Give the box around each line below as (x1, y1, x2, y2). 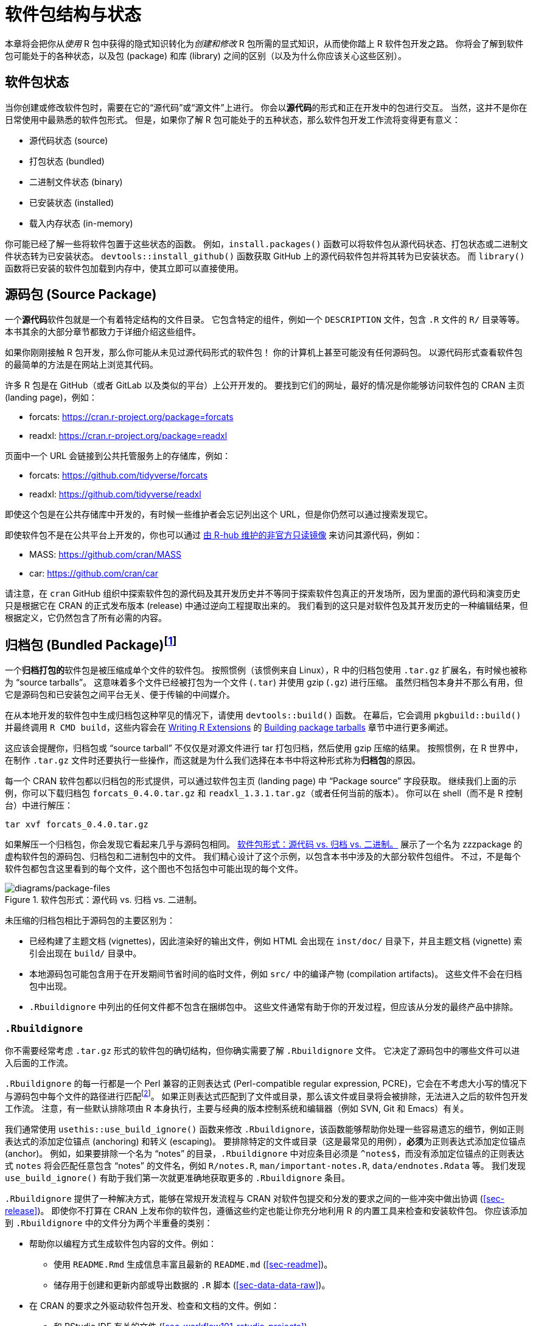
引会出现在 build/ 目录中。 (29, 948, 142, 959)
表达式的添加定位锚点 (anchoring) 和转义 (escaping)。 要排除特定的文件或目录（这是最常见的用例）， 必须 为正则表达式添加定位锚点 (5, 1135, 526, 1146)
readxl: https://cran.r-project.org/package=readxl (29, 430, 228, 441)
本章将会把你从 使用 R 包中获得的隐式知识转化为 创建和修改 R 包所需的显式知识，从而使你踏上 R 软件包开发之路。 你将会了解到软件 (5, 38, 524, 49)
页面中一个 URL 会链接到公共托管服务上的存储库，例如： (5, 451, 231, 461)
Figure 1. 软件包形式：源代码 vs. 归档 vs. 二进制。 (5, 894, 202, 905)
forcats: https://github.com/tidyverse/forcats (29, 470, 208, 481)
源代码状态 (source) (29, 135, 108, 146)
